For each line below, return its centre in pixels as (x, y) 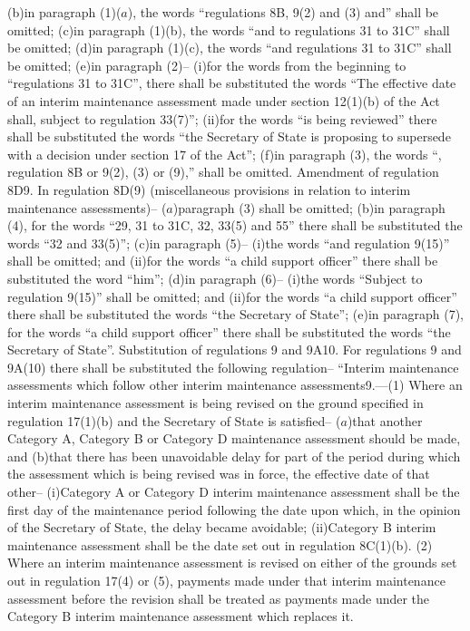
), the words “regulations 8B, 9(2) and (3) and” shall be (283, 12)
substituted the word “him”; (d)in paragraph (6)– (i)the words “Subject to (215, 278)
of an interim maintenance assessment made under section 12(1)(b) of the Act (224, 100)
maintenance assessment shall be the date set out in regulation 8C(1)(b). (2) (220, 544)
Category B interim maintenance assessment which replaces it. (181, 616)
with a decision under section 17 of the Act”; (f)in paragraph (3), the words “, (225, 154)
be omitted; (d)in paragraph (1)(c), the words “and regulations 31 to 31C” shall (230, 48)
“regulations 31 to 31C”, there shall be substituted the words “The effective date (232, 83)
